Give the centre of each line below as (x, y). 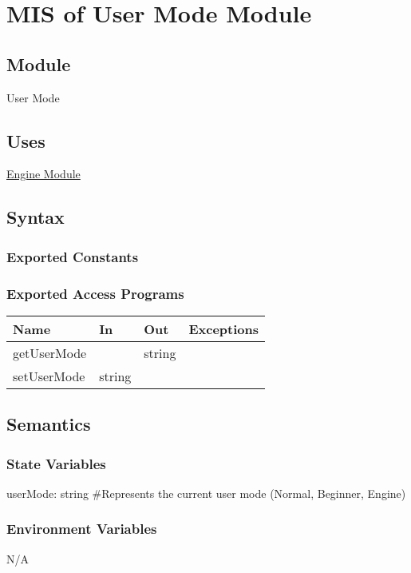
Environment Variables (82, 529)
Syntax (36, 217)
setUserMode (49, 376)
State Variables (56, 463)
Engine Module (43, 174)
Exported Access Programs (95, 293)
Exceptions (224, 328)
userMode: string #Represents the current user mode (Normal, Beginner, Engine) (206, 493)
